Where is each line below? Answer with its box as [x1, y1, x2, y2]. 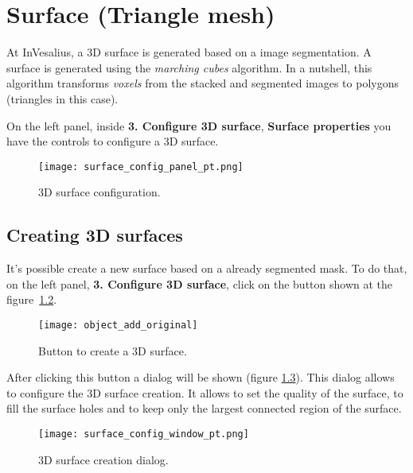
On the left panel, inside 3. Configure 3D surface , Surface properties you [6, 117, 392, 134]
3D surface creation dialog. [38, 451, 169, 467]
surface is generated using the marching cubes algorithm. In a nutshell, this [6, 59, 372, 76]
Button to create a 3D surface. [38, 342, 187, 359]
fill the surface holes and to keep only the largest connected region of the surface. [6, 400, 402, 417]
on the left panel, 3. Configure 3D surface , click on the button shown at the [6, 275, 393, 292]
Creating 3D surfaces [6, 223, 183, 247]
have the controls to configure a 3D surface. [6, 133, 219, 149]
